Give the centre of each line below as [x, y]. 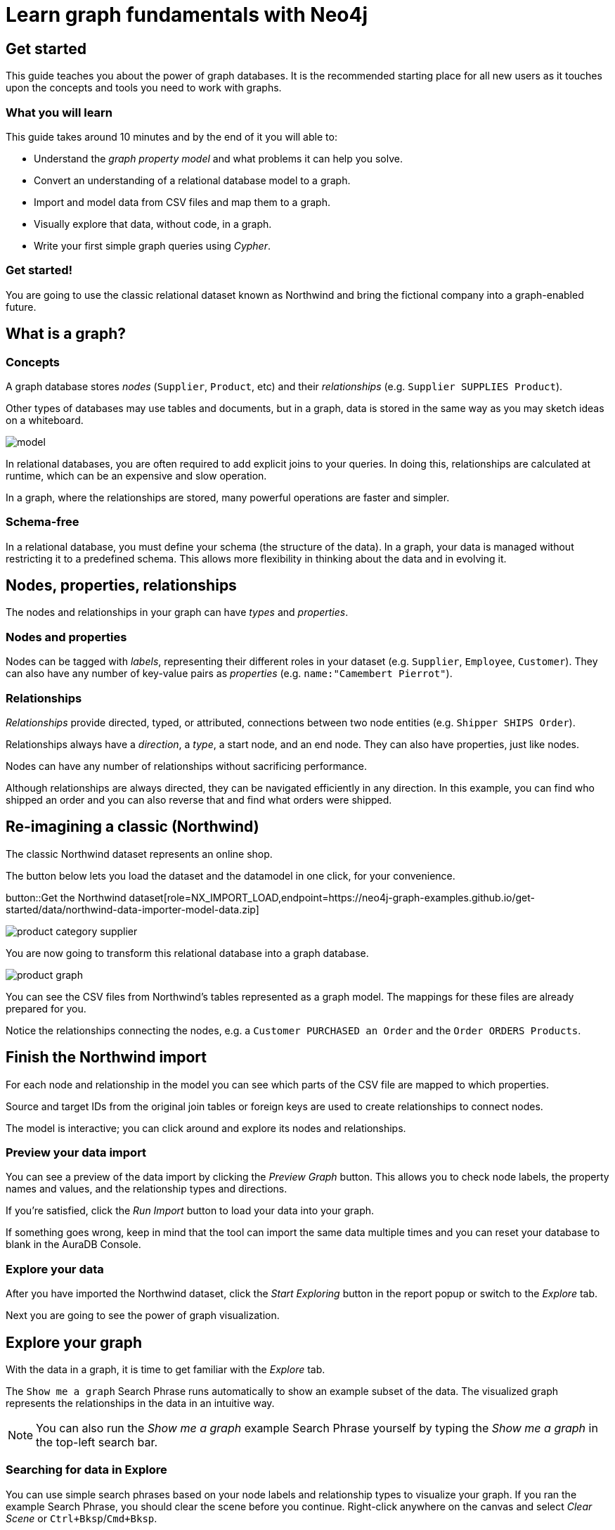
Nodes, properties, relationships [121, 586]
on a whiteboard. [45, 420]
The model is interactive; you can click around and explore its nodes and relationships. [206, 1128]
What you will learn [59, 112]
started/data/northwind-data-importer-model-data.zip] [132, 909]
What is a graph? [66, 334]
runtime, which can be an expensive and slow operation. [136, 475]
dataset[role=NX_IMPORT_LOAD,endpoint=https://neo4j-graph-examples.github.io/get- [332, 897]
